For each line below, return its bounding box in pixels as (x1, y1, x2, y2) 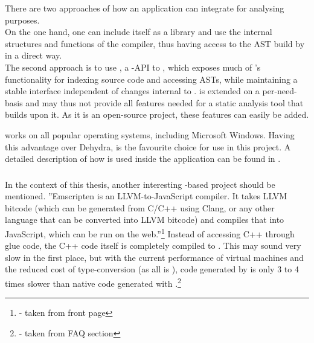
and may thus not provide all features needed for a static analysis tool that (25, 96, 304, 109)
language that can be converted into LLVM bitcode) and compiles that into (5, 213, 284, 226)
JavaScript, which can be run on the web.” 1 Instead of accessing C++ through (5, 226, 295, 240)
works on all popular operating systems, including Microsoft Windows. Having (5, 128, 295, 141)
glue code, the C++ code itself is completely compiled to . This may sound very (5, 239, 301, 252)
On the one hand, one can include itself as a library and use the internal (5, 25, 272, 38)
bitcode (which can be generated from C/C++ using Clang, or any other (5, 201, 275, 214)
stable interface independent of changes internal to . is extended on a (5, 85, 260, 97)
